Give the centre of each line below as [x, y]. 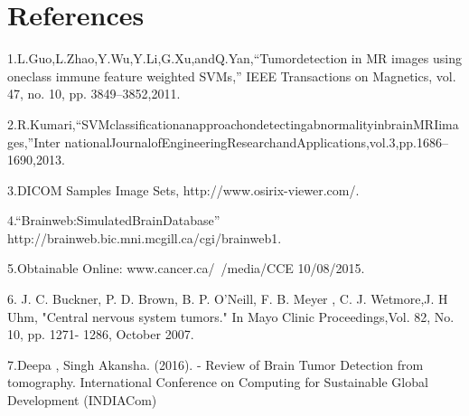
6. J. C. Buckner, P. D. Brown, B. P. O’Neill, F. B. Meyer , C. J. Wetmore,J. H [228, 299]
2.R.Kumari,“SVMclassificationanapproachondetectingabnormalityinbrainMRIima [233, 123]
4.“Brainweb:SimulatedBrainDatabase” [114, 220]
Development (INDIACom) [82, 400]
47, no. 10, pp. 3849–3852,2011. [94, 94]
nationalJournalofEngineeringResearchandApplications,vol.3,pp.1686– [256, 142]
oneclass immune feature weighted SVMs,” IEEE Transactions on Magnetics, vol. [232, 76]
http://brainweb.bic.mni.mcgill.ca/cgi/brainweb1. [145, 237]
